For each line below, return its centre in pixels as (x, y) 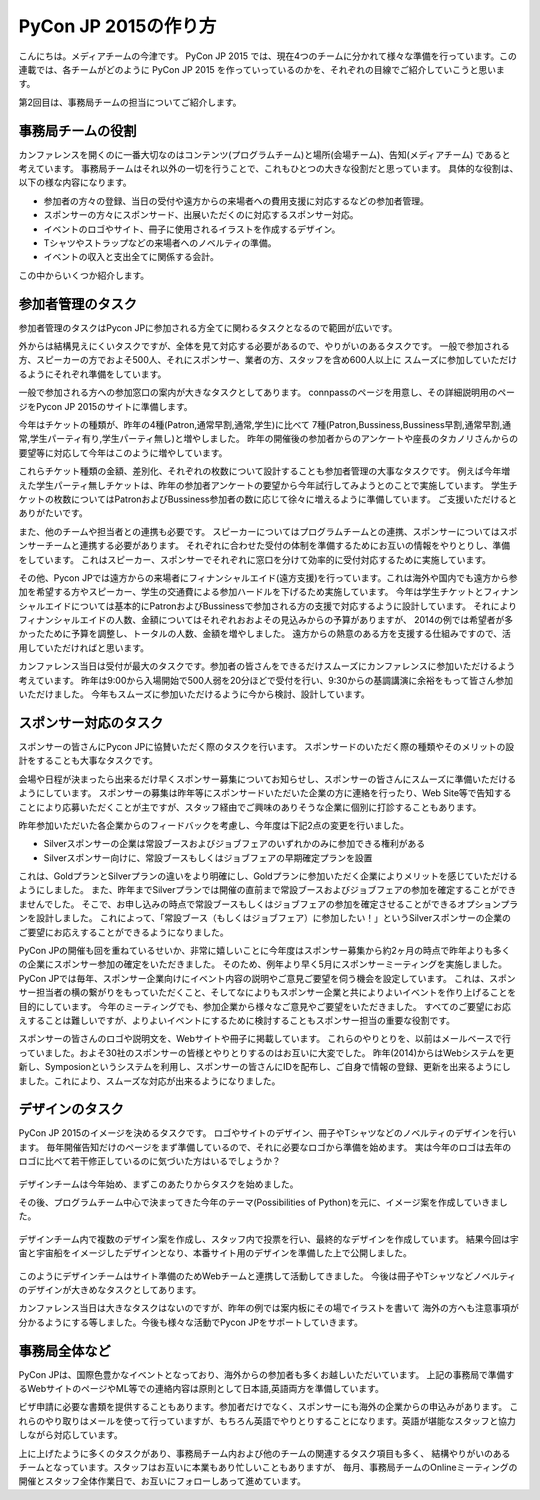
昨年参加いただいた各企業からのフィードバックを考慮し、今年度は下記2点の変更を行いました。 (214, 825)
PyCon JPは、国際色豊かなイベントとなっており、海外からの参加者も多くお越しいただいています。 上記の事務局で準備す (266, 1374)
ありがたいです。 (53, 513)
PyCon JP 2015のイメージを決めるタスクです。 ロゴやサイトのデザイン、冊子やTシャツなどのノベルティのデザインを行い (267, 1133)
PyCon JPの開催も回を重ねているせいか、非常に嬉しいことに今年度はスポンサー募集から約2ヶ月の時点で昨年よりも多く (264, 951)
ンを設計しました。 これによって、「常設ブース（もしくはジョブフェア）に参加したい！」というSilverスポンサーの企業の (265, 918)
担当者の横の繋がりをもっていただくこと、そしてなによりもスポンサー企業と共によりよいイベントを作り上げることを (276, 992)
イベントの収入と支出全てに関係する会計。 (131, 257)
